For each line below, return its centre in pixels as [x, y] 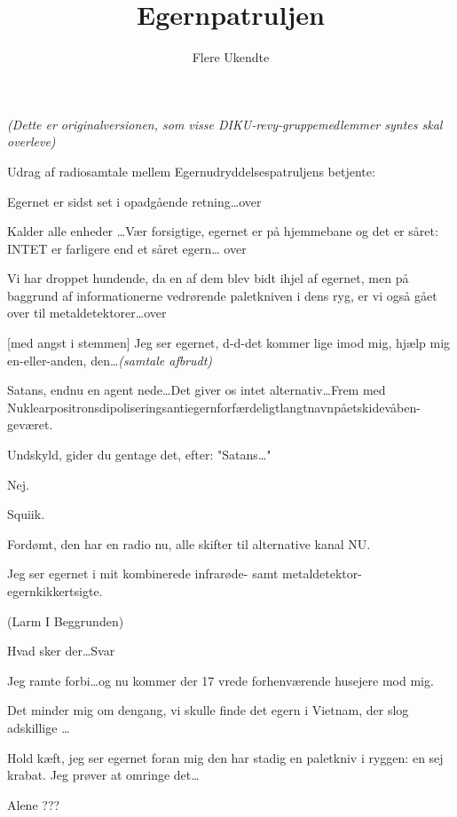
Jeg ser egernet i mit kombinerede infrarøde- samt [143, 573]
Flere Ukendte [231, 57]
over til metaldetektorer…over [87, 313]
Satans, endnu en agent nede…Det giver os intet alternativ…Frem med [197, 390]
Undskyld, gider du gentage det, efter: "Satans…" [139, 455]
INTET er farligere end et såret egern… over [127, 248]
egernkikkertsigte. [55, 591]
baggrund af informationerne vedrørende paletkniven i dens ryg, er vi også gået [222, 295]
